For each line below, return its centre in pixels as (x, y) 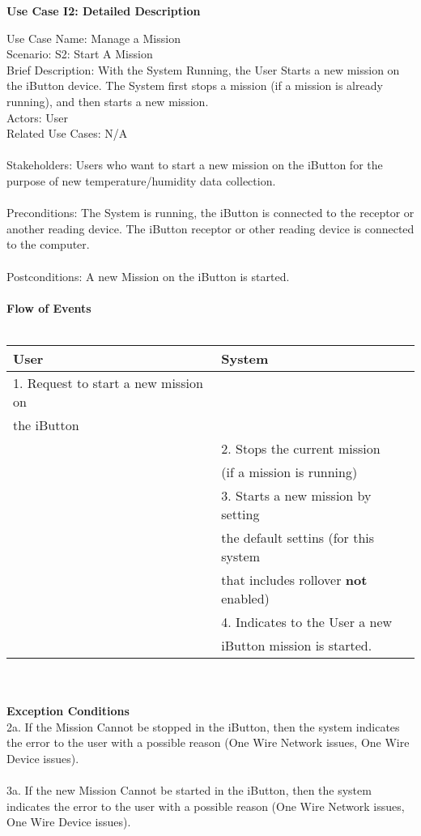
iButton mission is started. (297, 645)
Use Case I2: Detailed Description (104, 11)
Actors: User (38, 117)
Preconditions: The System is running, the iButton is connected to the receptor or (210, 213)
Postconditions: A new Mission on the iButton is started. (148, 276)
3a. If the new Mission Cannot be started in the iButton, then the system (189, 790)
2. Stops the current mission (301, 448)
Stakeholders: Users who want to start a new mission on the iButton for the (195, 165)
